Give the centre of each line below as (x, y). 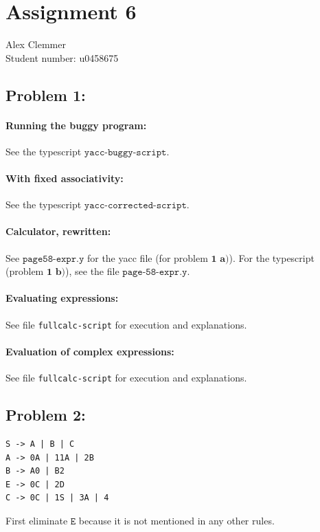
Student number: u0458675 (62, 57)
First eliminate (37, 520)
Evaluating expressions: (62, 298)
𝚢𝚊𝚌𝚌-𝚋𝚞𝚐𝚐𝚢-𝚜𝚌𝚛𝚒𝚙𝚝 (125, 152)
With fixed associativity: (65, 178)
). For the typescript (272, 257)
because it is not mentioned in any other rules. (176, 520)
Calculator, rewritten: (58, 231)
